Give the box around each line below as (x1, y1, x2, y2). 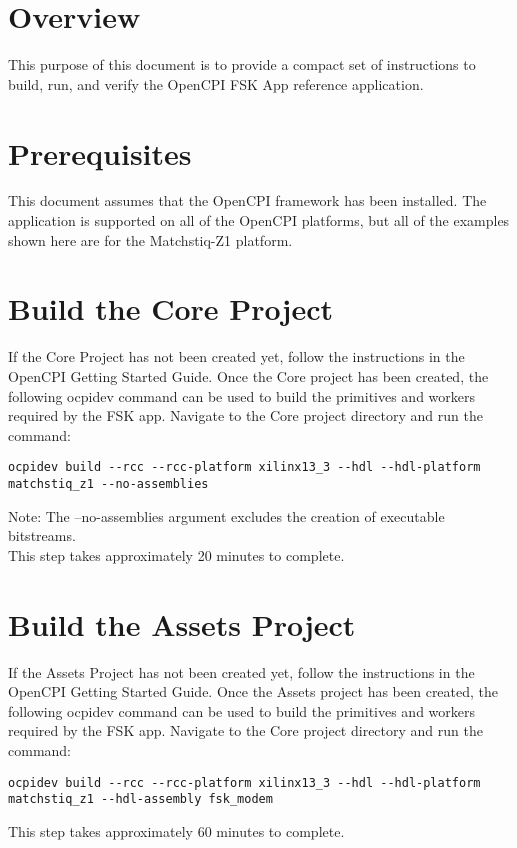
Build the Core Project (8, 288, 333, 329)
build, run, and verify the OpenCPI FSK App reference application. (8, 73, 424, 94)
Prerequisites (8, 132, 192, 173)
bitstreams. (8, 525, 76, 546)
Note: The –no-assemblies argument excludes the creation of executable (8, 505, 445, 526)
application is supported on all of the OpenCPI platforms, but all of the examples (8, 210, 510, 231)
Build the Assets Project (8, 603, 356, 644)
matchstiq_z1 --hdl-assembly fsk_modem (8, 792, 273, 807)
